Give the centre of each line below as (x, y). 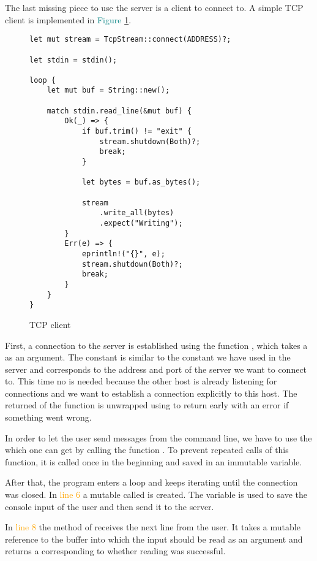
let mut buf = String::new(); (108, 90)
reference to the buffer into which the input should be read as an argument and (154, 539)
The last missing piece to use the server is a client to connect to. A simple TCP (154, 7)
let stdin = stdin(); (73, 60)
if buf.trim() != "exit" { (136, 132)
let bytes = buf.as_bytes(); (141, 182)
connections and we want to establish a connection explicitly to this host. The (151, 393)
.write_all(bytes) (137, 213)
